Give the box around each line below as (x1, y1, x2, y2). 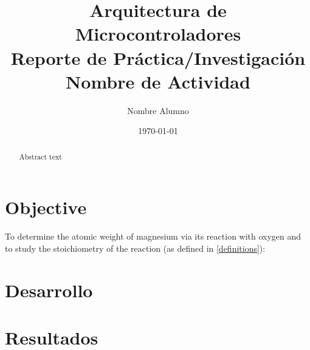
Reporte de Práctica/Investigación (10, 45, 306, 70)
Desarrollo (5, 277, 93, 302)
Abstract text (19, 151, 62, 161)
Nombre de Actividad (66, 69, 250, 93)
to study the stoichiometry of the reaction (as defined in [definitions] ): (5, 241, 266, 254)
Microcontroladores (75, 21, 241, 46)
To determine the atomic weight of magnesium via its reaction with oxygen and (5, 230, 301, 243)
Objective (5, 195, 87, 220)
